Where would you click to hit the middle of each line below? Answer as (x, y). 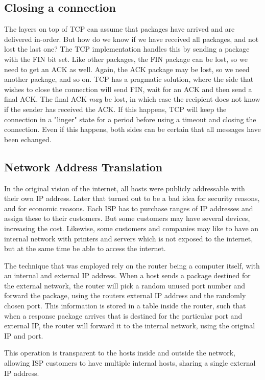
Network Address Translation (83, 166)
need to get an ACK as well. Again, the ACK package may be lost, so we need (127, 69)
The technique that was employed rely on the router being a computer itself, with (132, 265)
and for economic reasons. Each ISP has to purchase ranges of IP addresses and (129, 208)
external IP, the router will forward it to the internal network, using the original (130, 326)
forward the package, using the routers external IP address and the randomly (125, 295)
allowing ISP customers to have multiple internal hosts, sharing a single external (130, 363)
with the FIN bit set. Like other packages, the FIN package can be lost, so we (126, 59)
